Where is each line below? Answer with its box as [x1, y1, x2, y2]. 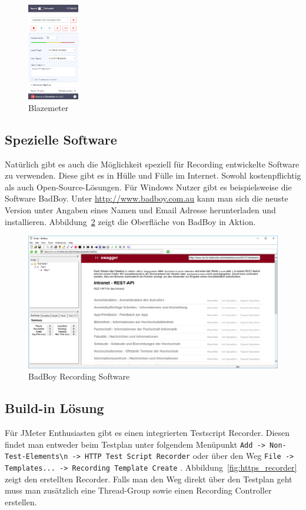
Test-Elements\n [5, 452, 68, 461]
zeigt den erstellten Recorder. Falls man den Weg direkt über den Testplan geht [5, 472, 292, 485]
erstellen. [5, 495, 37, 508]
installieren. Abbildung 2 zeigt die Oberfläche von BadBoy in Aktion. [5, 215, 256, 227]
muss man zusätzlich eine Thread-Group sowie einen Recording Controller [5, 484, 272, 496]
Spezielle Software [5, 130, 117, 148]
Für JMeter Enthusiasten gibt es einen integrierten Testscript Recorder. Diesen [5, 427, 290, 439]
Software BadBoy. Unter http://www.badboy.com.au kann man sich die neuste [5, 192, 288, 204]
